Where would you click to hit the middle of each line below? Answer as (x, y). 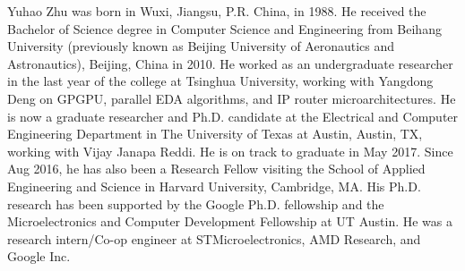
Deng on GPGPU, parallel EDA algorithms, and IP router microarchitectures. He (232, 98)
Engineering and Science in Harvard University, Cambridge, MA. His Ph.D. (214, 186)
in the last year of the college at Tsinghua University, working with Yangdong (220, 81)
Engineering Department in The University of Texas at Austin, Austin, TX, (215, 134)
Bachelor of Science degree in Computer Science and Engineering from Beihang (224, 28)
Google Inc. (39, 256)
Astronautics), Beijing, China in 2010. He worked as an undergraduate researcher (230, 63)
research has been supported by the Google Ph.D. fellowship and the (196, 203)
